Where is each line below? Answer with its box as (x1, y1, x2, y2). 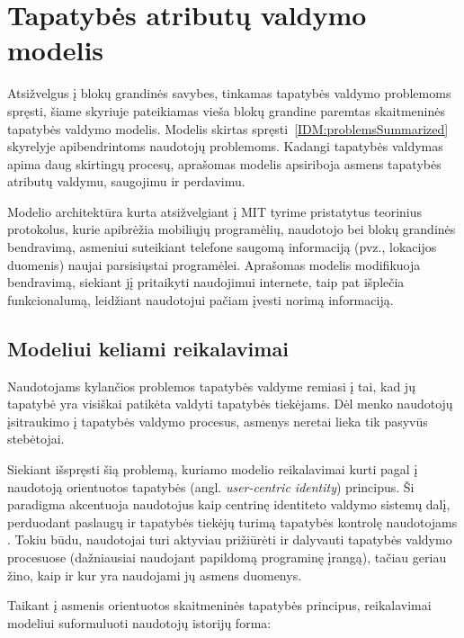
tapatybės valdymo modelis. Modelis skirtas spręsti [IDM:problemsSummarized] (7, 119, 449, 138)
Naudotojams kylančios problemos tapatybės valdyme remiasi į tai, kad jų (7, 376, 415, 395)
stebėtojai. (7, 429, 65, 448)
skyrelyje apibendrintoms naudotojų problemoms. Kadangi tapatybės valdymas (7, 137, 443, 156)
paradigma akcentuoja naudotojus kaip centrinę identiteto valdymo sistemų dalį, (7, 495, 451, 514)
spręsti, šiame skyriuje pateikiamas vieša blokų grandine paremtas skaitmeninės (7, 101, 445, 120)
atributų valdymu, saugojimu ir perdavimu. (7, 172, 245, 191)
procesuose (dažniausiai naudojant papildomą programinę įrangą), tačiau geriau (7, 547, 447, 566)
